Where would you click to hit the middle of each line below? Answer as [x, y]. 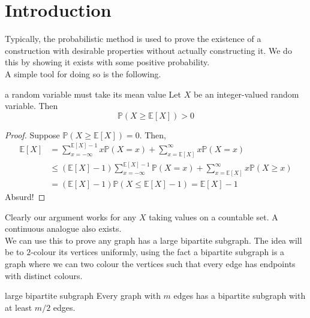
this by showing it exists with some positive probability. [107, 62]
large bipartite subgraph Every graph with [83, 296]
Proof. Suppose [32, 134]
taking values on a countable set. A [213, 216]
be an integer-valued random [246, 94]
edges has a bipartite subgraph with [240, 296]
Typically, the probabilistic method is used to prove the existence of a [133, 39]
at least [19, 307]
